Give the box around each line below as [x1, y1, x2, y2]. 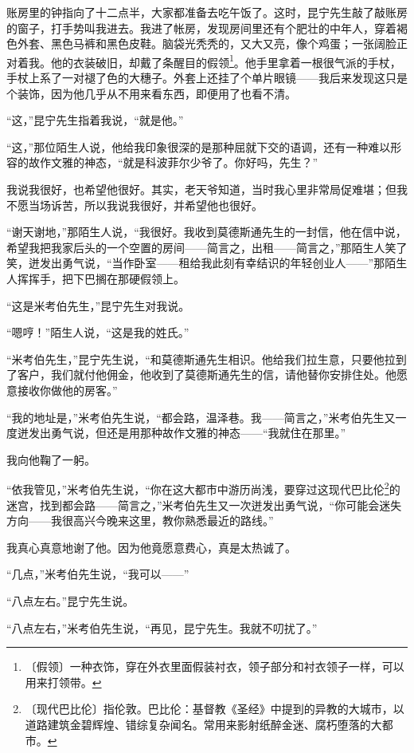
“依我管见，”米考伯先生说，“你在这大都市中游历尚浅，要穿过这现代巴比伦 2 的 [6, 479, 400, 497]
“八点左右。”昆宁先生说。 [6, 592, 135, 609]
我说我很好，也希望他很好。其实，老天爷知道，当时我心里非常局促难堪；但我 [6, 181, 408, 197]
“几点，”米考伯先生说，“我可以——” [6, 566, 189, 582]
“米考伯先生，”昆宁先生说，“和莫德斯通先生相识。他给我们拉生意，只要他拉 [6, 350, 396, 367]
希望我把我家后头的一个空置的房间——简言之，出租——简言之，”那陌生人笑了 [6, 239, 408, 255]
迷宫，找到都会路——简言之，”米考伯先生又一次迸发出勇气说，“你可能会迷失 [6, 496, 402, 513]
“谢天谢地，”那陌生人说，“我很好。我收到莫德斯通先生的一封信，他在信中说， [6, 223, 407, 240]
